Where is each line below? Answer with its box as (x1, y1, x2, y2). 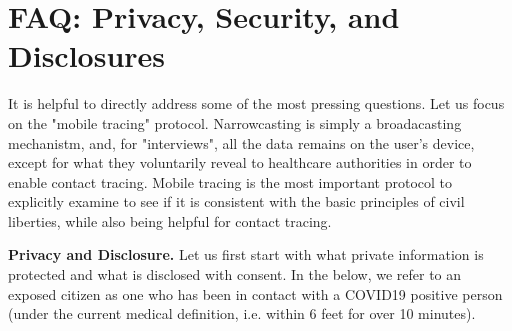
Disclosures (8, 35, 166, 76)
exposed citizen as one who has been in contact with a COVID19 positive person (8, 283, 503, 304)
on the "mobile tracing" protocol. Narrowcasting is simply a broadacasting (8, 112, 462, 133)
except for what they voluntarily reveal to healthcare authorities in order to (8, 152, 472, 173)
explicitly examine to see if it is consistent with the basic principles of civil (8, 191, 465, 212)
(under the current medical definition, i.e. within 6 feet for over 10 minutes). (8, 303, 476, 324)
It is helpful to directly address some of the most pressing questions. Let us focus (8, 93, 505, 114)
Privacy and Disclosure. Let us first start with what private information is (8, 244, 484, 265)
